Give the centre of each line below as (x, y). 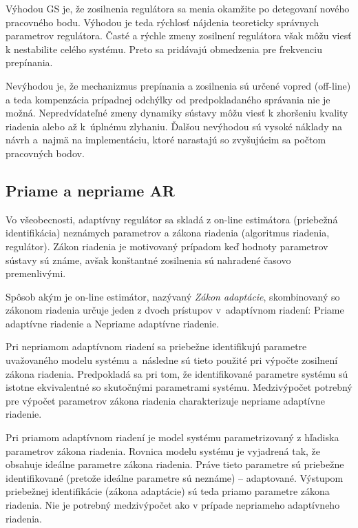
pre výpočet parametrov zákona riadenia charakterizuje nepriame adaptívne (165, 400)
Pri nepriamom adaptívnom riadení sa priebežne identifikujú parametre (156, 346)
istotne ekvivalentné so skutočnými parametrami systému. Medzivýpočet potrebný (179, 387)
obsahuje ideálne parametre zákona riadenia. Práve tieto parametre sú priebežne (175, 464)
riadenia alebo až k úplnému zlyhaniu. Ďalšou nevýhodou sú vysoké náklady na (174, 126)
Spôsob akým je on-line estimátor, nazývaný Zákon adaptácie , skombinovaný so (173, 296)
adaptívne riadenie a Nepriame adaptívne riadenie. (113, 323)
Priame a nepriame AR (90, 190)
